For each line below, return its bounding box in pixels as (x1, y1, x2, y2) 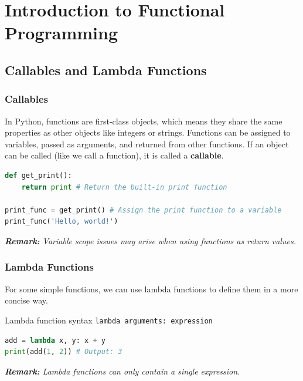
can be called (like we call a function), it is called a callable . (5, 149, 224, 161)
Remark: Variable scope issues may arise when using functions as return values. (5, 234, 296, 247)
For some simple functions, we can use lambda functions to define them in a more (5, 282, 298, 295)
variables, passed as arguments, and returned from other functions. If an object (5, 137, 289, 150)
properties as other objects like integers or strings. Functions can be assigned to (5, 126, 291, 139)
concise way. (5, 294, 48, 306)
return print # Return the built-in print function (21, 183, 227, 191)
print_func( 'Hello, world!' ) (5, 217, 118, 226)
